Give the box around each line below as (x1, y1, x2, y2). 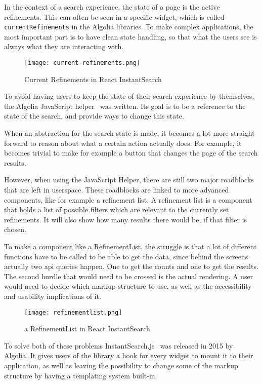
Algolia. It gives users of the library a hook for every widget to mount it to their (4, 350, 253, 361)
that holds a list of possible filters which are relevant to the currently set (4, 204, 229, 215)
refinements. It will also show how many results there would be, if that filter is (4, 214, 247, 224)
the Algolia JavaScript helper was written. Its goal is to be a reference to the (4, 100, 246, 111)
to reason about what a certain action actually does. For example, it (30, 137, 242, 148)
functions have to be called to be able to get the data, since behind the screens (4, 251, 248, 261)
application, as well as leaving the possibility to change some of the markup (4, 360, 238, 370)
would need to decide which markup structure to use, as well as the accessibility (4, 281, 252, 291)
